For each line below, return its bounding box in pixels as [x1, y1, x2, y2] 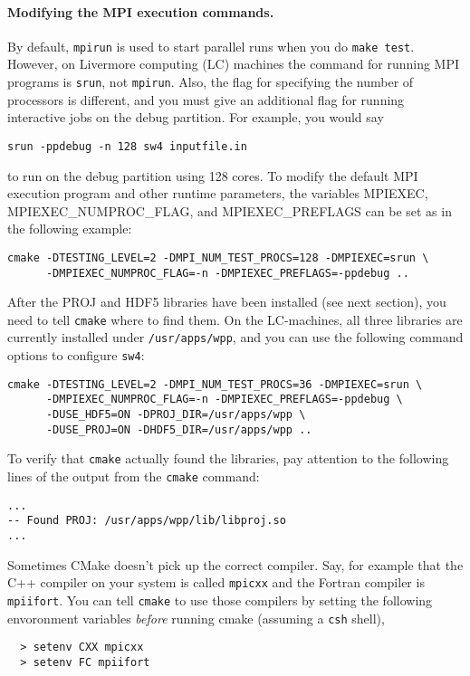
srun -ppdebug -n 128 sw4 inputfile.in [7, 139, 247, 153]
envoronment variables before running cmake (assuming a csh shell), [7, 608, 385, 627]
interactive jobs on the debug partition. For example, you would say [7, 108, 384, 127]
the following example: [7, 219, 132, 238]
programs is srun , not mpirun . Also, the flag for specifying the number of [7, 72, 414, 91]
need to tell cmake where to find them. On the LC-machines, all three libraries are [7, 309, 463, 328]
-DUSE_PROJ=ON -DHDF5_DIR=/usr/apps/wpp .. [45, 423, 312, 436]
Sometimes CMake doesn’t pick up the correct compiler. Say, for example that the [7, 555, 464, 574]
